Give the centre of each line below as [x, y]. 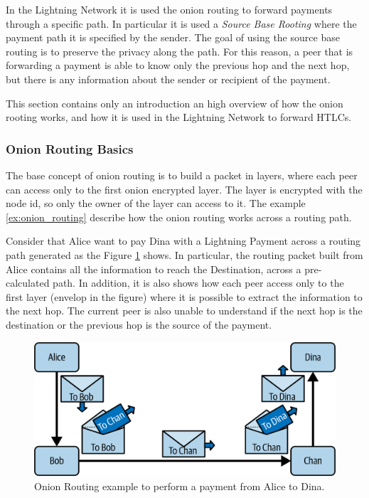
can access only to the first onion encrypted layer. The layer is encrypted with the [184, 189]
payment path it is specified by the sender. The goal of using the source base [173, 37]
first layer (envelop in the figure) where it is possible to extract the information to [184, 296]
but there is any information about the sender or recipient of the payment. [168, 79]
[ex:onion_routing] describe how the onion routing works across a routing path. [179, 217]
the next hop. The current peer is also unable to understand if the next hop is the [184, 311]
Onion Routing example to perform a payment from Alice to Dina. [180, 486]
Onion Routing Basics [70, 148]
